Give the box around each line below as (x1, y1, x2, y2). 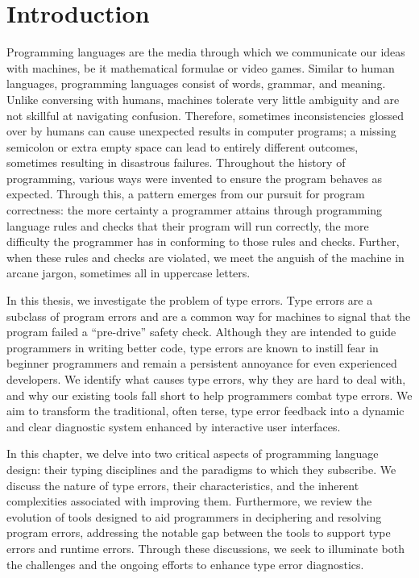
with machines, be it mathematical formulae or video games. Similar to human (6, 59, 395, 76)
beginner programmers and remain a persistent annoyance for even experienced (6, 355, 397, 372)
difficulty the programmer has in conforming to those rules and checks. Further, (6, 233, 400, 250)
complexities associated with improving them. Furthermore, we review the (6, 493, 372, 509)
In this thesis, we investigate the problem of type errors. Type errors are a (6, 292, 373, 309)
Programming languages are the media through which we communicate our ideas (6, 44, 405, 60)
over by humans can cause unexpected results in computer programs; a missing (6, 123, 396, 139)
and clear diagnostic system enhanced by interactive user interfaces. (6, 418, 341, 435)
